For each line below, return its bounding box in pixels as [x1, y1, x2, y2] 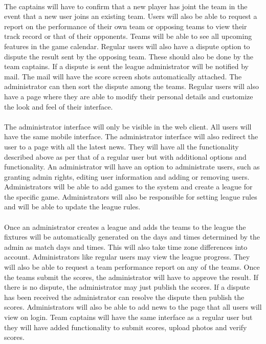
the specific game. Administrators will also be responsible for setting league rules [4, 191, 257, 202]
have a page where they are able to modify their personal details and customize [4, 91, 253, 101]
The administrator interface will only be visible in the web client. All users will [4, 121, 252, 132]
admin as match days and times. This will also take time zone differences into [4, 241, 248, 252]
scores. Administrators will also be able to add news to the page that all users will [4, 302, 262, 312]
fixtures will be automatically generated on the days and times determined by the [4, 231, 260, 242]
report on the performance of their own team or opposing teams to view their [4, 20, 247, 31]
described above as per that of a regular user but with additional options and [4, 151, 247, 162]
